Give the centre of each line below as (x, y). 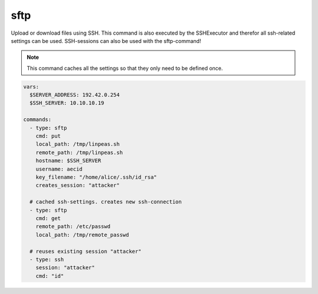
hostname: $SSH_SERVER (68, 161)
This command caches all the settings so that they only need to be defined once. (125, 68)
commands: (37, 120)
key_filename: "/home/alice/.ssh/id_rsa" (96, 177)
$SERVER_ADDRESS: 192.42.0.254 (75, 95)
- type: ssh (47, 259)
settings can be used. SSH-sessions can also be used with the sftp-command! (106, 41)
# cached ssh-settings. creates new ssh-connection (106, 202)
